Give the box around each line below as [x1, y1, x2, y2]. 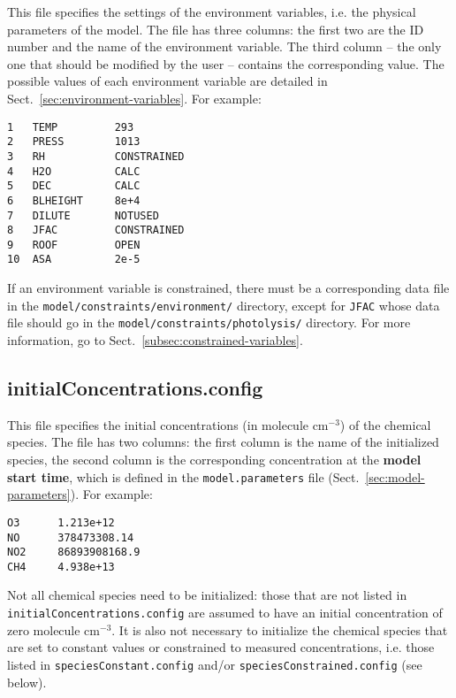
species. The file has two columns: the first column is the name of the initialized [7, 433, 439, 451]
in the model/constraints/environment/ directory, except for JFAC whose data [7, 295, 440, 314]
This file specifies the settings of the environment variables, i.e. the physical [7, 3, 416, 20]
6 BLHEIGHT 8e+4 [7, 194, 141, 207]
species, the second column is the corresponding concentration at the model [7, 450, 422, 469]
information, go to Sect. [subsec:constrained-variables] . [7, 331, 303, 349]
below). [7, 672, 47, 691]
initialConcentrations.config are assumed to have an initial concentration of [7, 603, 443, 622]
